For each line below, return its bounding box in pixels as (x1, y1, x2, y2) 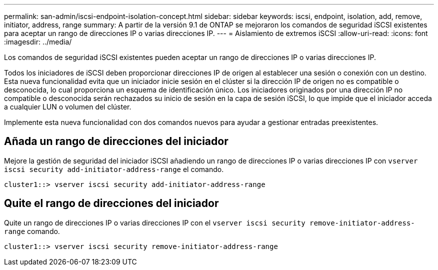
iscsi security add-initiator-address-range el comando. (4, 164, 224, 173)
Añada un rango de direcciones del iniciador (4, 135, 228, 148)
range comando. (4, 226, 60, 235)
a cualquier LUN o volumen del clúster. (4, 102, 131, 111)
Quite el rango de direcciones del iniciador (4, 197, 219, 210)
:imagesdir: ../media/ (4, 37, 72, 46)
